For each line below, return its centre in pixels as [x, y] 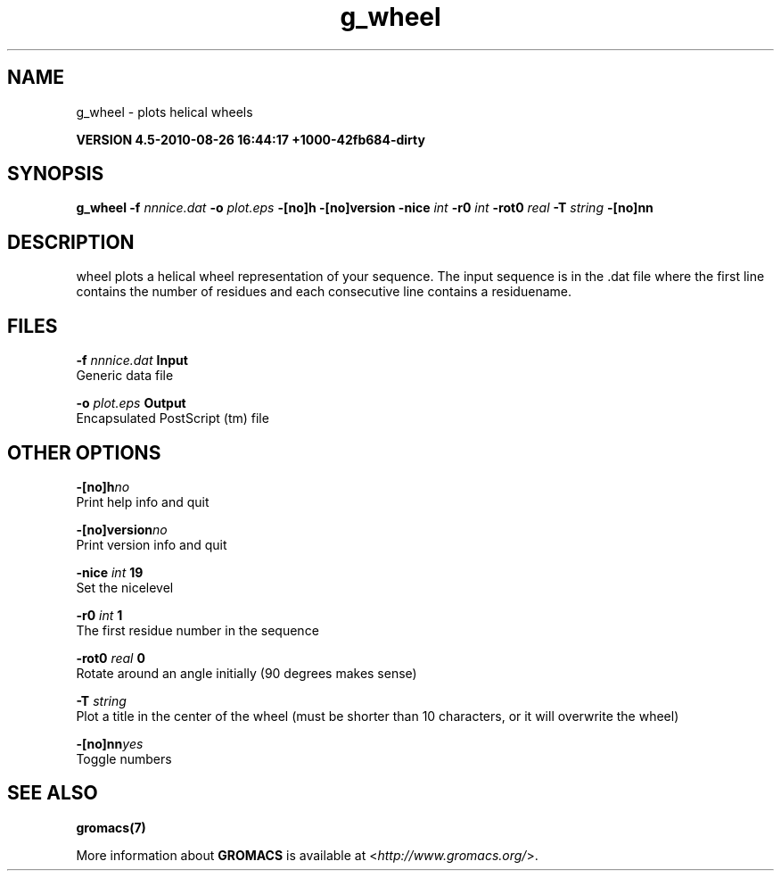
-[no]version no [122, 529]
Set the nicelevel [125, 587]
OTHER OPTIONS [84, 452]
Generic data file [125, 376]
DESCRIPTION [71, 242]
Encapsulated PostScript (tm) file [173, 418]
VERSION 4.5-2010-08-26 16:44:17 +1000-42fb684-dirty [251, 139]
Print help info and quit [143, 501]
